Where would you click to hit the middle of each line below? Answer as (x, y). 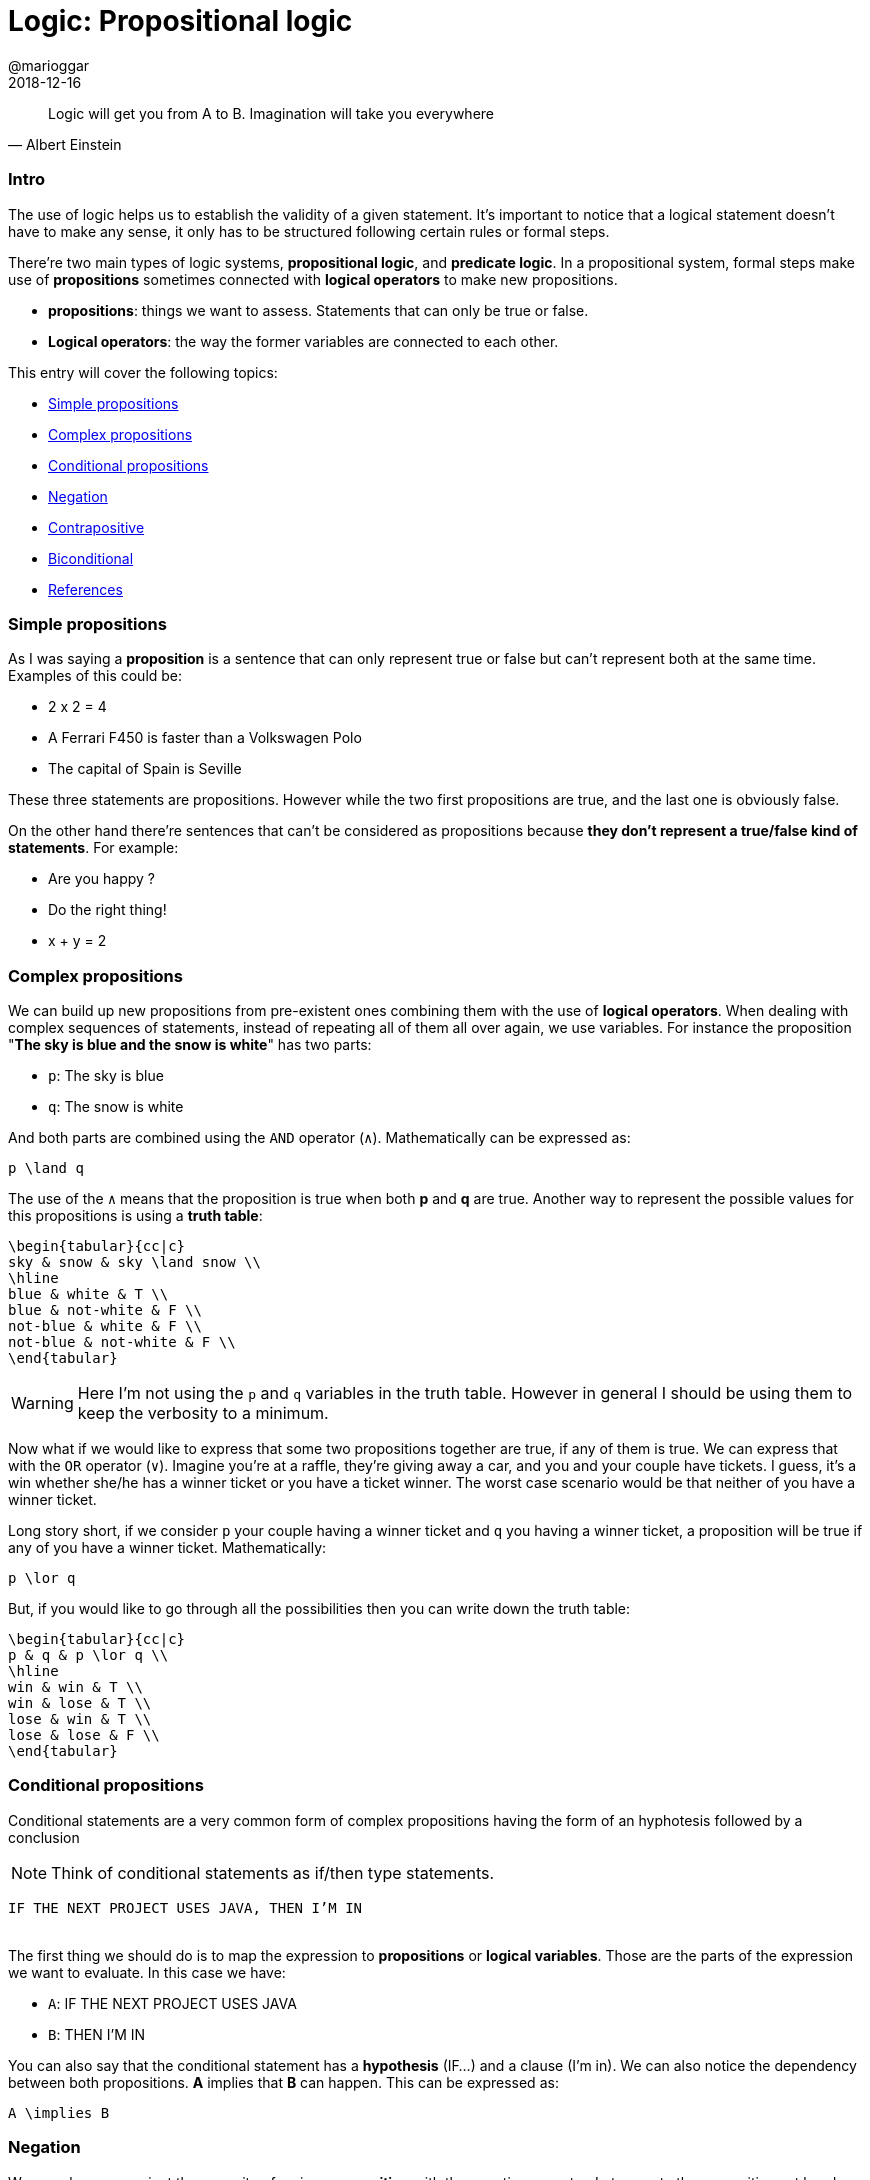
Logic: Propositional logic (180, 21)
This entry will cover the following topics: (143, 372)
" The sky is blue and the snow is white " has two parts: (190, 1044)
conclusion (44, 1837)
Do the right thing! (107, 910)
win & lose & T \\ (80, 1703)
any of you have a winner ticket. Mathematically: (167, 1547)
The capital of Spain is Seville (145, 769)
